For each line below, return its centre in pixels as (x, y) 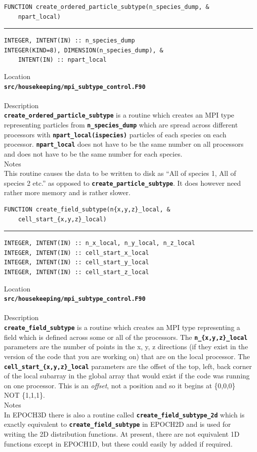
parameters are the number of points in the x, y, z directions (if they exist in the (126, 347)
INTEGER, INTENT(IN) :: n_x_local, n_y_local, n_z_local (100, 243)
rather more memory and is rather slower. (67, 192)
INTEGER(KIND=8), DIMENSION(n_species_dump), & (84, 50)
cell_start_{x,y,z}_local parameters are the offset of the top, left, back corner (128, 366)
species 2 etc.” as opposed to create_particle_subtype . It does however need (123, 183)
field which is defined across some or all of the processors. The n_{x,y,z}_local (126, 337)
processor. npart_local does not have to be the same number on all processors (124, 144)
